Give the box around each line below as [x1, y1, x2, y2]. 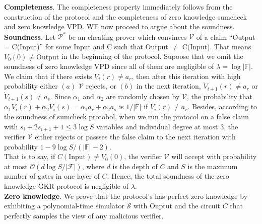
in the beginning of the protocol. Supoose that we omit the [61, 51, 243, 61]
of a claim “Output [196, 31, 255, 42]
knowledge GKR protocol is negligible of [4, 180, 128, 191]
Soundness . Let [4, 31, 55, 42]
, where [82, 161, 105, 171]
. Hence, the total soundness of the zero [107, 171, 229, 181]
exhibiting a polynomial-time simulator [4, 200, 124, 211]
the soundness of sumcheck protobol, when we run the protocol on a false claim [4, 111, 249, 121]
